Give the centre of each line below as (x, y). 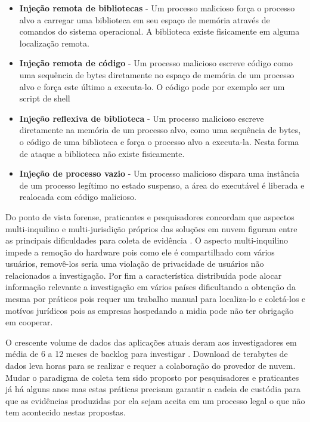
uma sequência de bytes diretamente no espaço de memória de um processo (157, 74)
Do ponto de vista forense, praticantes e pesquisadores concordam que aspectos (150, 216)
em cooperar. (29, 322)
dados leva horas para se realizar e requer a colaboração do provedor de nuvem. (151, 366)
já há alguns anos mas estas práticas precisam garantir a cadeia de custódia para (153, 389)
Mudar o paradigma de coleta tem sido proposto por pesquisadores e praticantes (152, 377)
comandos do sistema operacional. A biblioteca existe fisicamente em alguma (159, 31)
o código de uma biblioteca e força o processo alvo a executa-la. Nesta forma (159, 141)
